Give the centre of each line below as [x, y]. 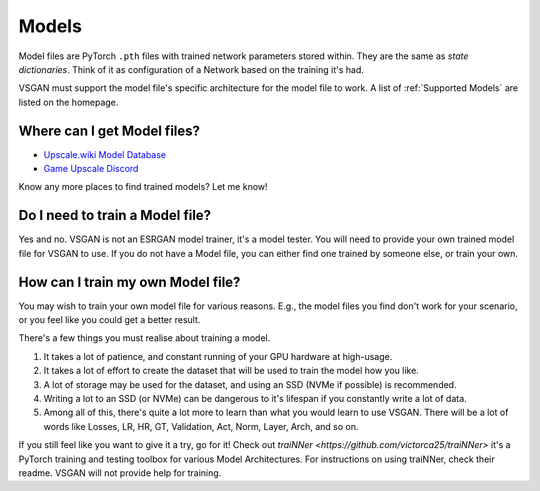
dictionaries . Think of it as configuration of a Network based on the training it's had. [191, 69]
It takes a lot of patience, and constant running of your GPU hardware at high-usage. [218, 356]
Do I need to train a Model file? [115, 215]
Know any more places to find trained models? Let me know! [143, 187]
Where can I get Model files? [109, 130]
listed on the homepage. [68, 102]
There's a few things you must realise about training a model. [144, 338]
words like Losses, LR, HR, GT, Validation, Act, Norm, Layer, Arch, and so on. [201, 426]
